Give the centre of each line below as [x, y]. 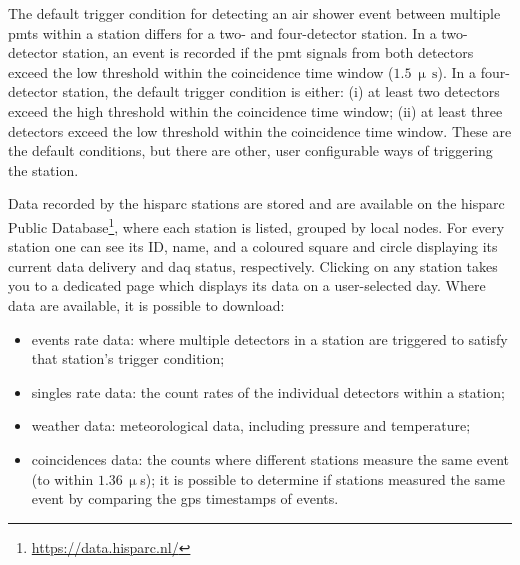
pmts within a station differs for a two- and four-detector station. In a [222, 32]
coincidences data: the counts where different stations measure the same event [270, 458]
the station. [43, 169]
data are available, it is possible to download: [146, 304]
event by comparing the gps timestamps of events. [185, 498]
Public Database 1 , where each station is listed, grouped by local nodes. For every [256, 225]
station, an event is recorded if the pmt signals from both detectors [268, 52]
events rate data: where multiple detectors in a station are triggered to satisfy [269, 338]
